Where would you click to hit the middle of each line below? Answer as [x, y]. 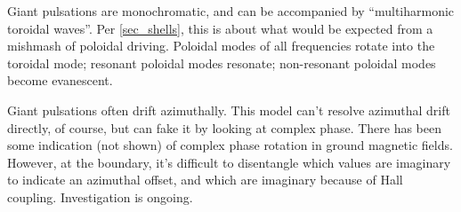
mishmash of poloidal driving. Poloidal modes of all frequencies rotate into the [221, 46]
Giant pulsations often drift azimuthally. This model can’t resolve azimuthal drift [229, 110]
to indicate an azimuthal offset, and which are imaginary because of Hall [205, 180]
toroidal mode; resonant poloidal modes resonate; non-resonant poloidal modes [222, 63]
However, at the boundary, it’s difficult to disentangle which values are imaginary [229, 162]
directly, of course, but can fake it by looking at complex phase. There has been [225, 127]
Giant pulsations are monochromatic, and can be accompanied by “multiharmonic [231, 11]
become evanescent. [60, 80]
